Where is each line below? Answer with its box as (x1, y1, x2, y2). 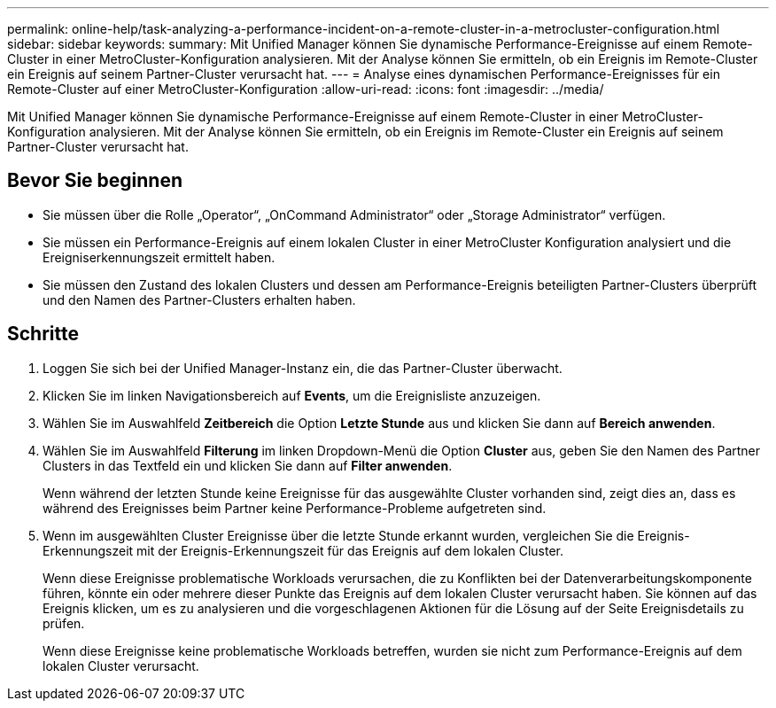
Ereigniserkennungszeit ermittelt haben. (43, 249, 275, 265)
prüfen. (43, 615, 85, 631)
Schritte (7, 323, 79, 346)
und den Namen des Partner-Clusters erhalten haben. (43, 292, 356, 307)
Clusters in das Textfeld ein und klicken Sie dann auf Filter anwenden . (43, 457, 453, 473)
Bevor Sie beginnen (7, 169, 183, 192)
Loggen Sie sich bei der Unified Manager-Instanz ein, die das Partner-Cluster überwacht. (43, 360, 563, 376)
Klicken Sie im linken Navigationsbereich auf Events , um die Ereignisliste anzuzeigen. (43, 387, 541, 403)
